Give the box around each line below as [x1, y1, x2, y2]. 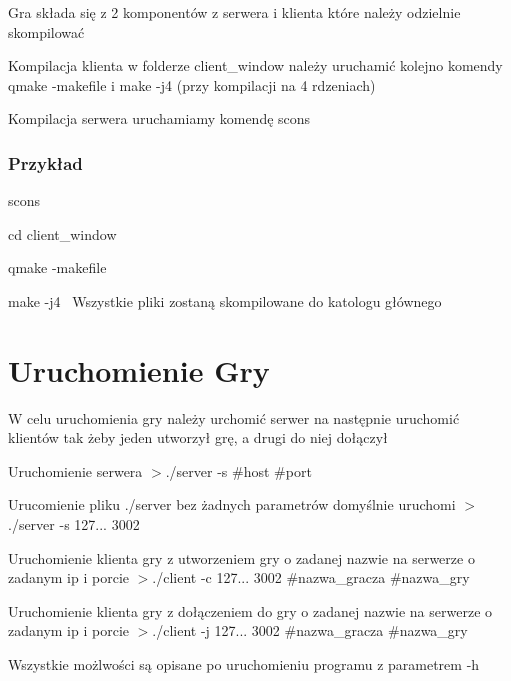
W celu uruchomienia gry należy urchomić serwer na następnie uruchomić [8, 407, 460, 428]
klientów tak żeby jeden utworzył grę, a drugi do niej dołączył [8, 427, 388, 448]
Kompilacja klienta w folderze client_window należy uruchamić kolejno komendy [8, 55, 503, 76]
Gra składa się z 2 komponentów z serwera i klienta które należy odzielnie [8, 2, 461, 22]
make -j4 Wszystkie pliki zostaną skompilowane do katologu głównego [8, 290, 442, 311]
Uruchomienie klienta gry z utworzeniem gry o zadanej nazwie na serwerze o [8, 547, 475, 568]
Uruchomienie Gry [8, 349, 270, 390]
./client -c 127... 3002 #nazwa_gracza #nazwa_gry [152, 567, 470, 588]
